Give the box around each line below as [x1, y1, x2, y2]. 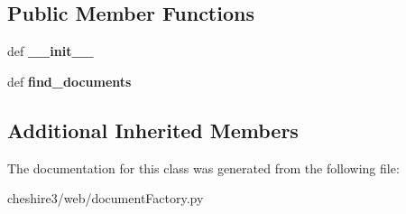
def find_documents [7, 71, 132, 90]
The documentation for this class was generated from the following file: [7, 158, 400, 177]
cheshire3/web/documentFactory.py [7, 189, 204, 208]
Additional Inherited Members [7, 116, 299, 144]
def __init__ [7, 42, 94, 60]
